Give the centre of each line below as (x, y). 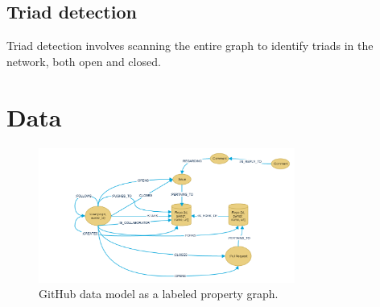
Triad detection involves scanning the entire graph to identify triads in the (190, 46)
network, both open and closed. (84, 61)
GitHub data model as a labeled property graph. (159, 294)
